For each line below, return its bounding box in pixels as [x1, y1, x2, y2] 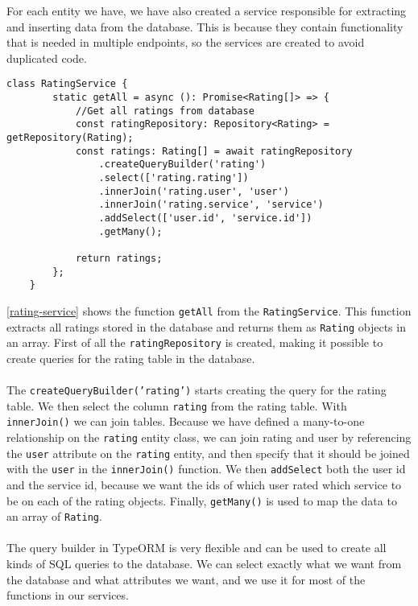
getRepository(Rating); [6, 132, 134, 143]
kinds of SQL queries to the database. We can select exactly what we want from [6, 555, 402, 572]
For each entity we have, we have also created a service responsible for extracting [6, 2, 407, 19]
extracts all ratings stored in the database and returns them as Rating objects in [6, 318, 406, 335]
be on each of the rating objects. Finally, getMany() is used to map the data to [6, 492, 397, 509]
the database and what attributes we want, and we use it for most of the [6, 571, 366, 587]
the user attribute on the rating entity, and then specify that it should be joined [6, 444, 410, 461]
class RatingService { [6, 78, 128, 90]
